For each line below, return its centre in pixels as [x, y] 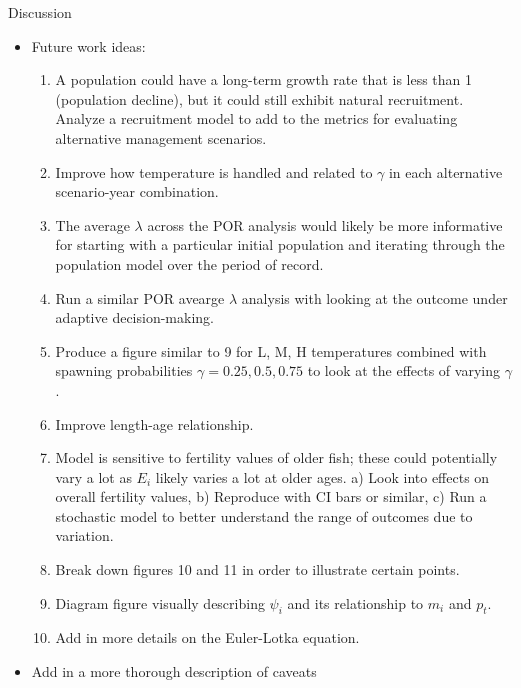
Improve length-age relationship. [154, 423]
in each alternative [445, 171]
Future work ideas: [88, 45]
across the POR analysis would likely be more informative [325, 224]
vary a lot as [93, 476]
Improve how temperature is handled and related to [214, 171]
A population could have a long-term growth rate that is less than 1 [264, 79]
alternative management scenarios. [161, 137]
